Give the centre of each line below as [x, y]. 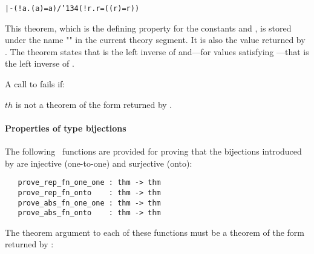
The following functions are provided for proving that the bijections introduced [153, 151]
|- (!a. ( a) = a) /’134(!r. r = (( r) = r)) [72, 8]
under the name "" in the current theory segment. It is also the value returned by [155, 40]
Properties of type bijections [66, 128]
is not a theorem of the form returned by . [94, 104]
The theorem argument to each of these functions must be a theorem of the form [155, 232]
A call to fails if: [35, 84]
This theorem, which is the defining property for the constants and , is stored [148, 28]
